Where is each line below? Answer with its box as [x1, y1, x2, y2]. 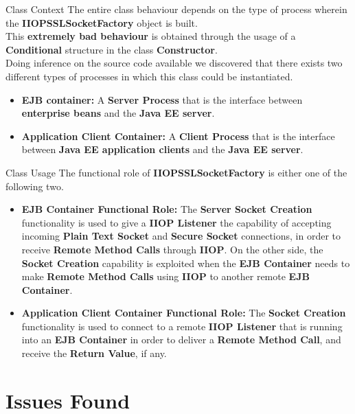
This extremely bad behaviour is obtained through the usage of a [5, 29, 296, 43]
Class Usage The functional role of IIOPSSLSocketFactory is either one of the [5, 165, 347, 179]
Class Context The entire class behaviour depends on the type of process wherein [5, 2, 347, 16]
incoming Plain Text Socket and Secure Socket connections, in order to [21, 229, 341, 243]
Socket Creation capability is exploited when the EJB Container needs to [21, 255, 350, 270]
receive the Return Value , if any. [21, 346, 167, 360]
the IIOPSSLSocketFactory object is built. [5, 15, 198, 30]
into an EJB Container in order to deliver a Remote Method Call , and [21, 332, 341, 347]
